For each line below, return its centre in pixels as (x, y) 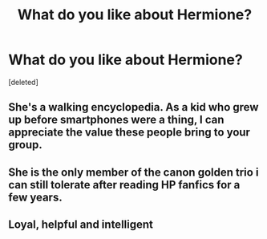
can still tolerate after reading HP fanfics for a (124, 185)
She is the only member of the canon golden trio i (133, 172)
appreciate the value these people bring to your (129, 133)
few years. (35, 197)
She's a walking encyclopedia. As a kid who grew (133, 107)
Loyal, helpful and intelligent (81, 225)
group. (25, 145)
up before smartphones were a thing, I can (116, 120)
